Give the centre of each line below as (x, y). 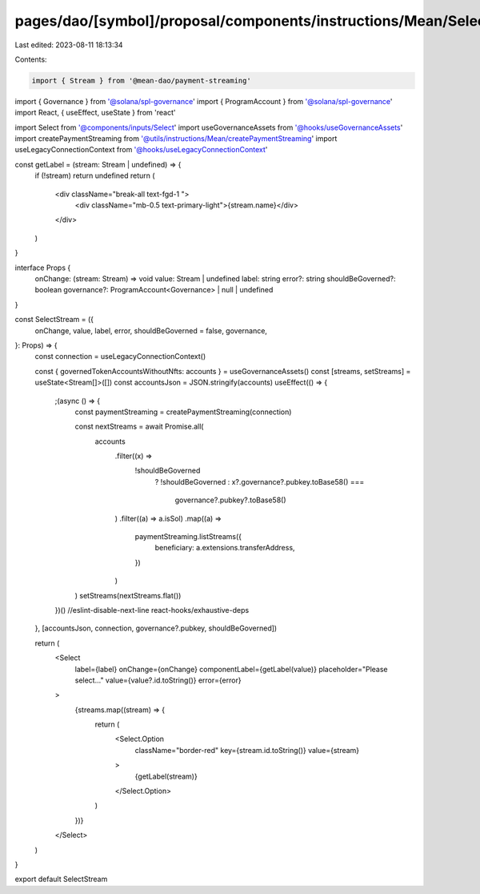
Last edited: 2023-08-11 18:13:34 (69, 45)
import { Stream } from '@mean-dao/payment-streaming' (141, 81)
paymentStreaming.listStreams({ (188, 537)
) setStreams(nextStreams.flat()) (128, 595)
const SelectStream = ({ (54, 320)
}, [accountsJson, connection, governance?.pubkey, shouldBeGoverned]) (156, 628)
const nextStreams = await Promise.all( (139, 427)
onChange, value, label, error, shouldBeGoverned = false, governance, (151, 330)
